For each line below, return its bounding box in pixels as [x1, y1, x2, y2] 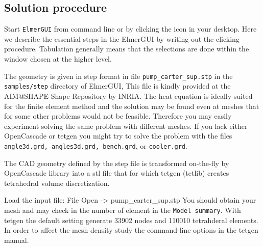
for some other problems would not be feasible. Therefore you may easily [4, 111, 232, 121]
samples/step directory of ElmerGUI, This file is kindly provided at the [4, 80, 231, 91]
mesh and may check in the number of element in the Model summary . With [4, 204, 241, 215]
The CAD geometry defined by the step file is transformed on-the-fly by [4, 157, 229, 168]
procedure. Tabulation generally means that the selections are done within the [4, 43, 249, 54]
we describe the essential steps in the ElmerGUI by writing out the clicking [4, 33, 240, 44]
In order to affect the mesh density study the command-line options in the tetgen [4, 225, 258, 235]
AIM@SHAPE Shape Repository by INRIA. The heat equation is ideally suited [4, 90, 253, 101]
